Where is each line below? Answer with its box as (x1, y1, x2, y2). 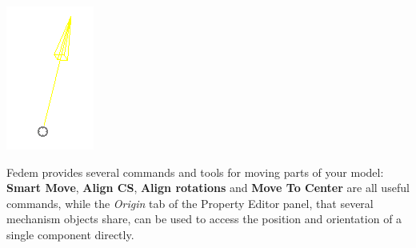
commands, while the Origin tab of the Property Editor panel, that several (6, 194, 374, 211)
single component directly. (6, 226, 134, 242)
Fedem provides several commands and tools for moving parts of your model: (6, 163, 384, 180)
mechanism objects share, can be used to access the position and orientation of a (6, 210, 402, 227)
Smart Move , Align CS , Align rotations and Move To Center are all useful (6, 179, 410, 196)
